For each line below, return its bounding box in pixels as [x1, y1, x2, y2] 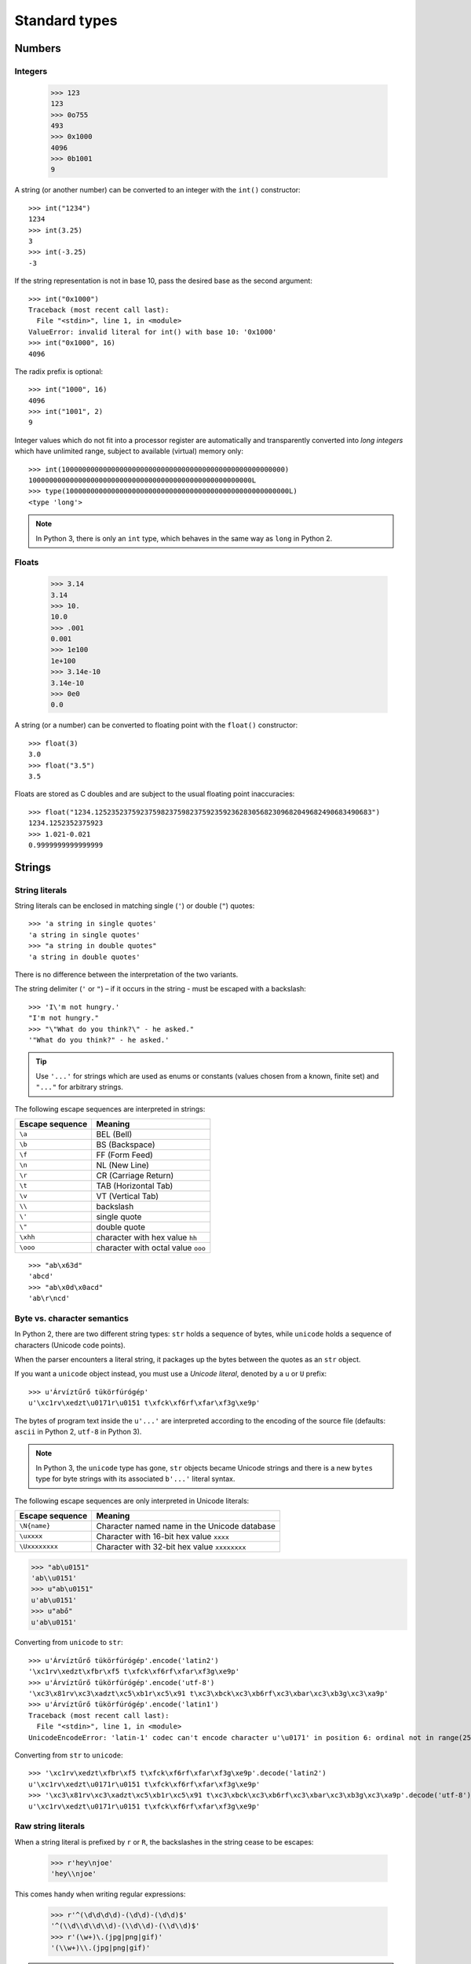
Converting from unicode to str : [14, 1638, 123, 1647]
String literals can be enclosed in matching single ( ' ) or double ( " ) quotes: [14, 901, 255, 911]
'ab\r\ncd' [28, 1294, 71, 1303]
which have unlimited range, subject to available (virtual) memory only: [14, 446, 243, 456]
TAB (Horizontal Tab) [96, 1180, 173, 1191]
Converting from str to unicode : [14, 1750, 123, 1760]
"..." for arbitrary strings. [35, 1083, 123, 1092]
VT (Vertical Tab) [96, 1190, 159, 1201]
